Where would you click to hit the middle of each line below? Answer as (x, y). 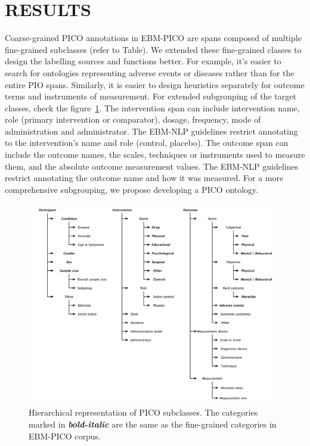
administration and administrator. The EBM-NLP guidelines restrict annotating (151, 131)
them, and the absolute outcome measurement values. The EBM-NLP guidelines (152, 166)
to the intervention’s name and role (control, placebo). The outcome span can (147, 143)
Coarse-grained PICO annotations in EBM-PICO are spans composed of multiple (153, 38)
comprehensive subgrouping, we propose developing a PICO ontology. (132, 189)
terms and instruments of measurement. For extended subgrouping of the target (151, 96)
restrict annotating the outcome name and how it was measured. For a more (144, 178)
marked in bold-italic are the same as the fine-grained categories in (153, 424)
